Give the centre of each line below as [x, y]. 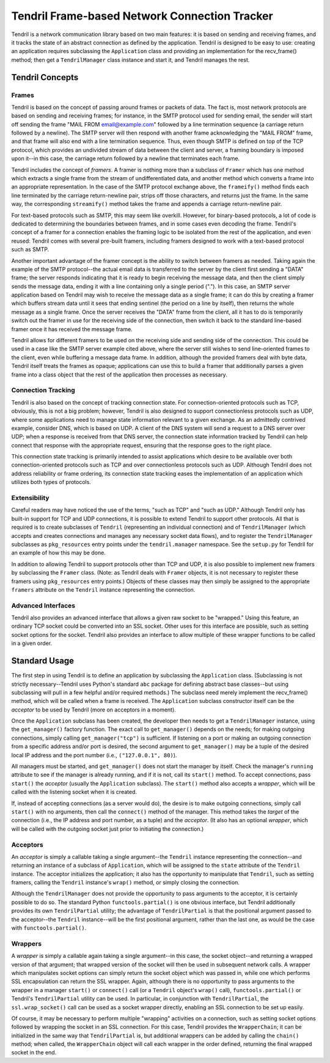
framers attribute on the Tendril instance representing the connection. [103, 589]
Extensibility [30, 498]
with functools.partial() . [49, 928]
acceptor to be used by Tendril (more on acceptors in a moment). [94, 710]
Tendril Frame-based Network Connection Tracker [142, 16]
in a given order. [31, 643]
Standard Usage [43, 661]
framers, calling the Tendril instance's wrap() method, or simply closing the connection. [125, 883]
